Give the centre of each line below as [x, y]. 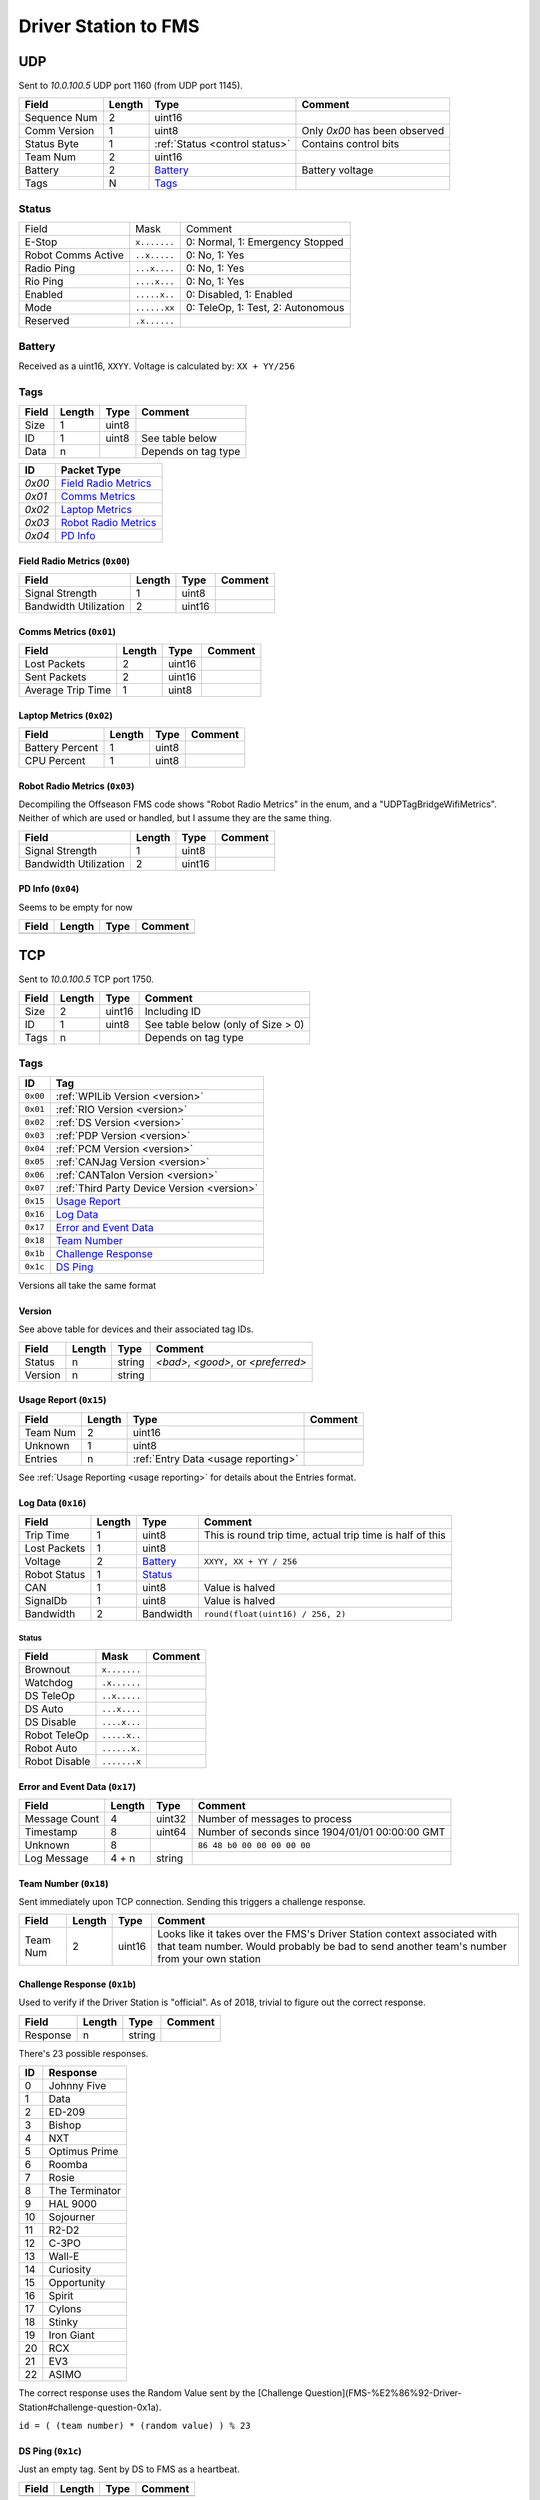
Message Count [62, 1819]
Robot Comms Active [74, 255]
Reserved [47, 321]
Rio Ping [44, 282]
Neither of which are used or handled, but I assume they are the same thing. [175, 818]
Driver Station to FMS [109, 26]
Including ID [173, 1012]
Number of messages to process [274, 1819]
